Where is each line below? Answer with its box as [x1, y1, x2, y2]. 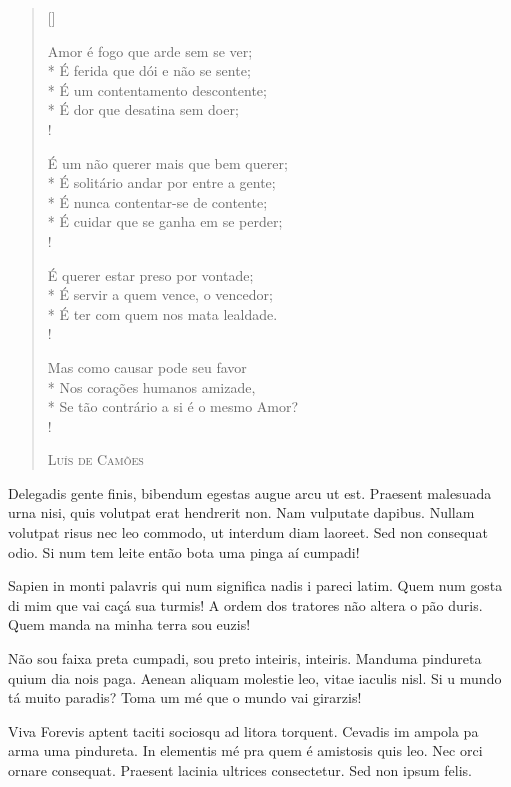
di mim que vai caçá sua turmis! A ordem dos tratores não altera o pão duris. [8, 594, 483, 615]
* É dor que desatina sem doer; [47, 99, 239, 120]
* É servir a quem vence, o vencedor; [47, 284, 273, 305]
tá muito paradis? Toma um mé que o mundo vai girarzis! [8, 687, 362, 708]
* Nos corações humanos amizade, [47, 376, 256, 397]
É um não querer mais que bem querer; [47, 152, 288, 173]
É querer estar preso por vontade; [47, 264, 254, 285]
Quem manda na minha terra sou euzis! [8, 614, 251, 635]
